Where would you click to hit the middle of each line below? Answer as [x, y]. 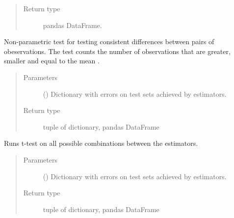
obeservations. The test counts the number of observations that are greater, [117, 51]
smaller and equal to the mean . [52, 61]
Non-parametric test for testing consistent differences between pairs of [109, 41]
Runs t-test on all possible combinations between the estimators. [101, 143]
